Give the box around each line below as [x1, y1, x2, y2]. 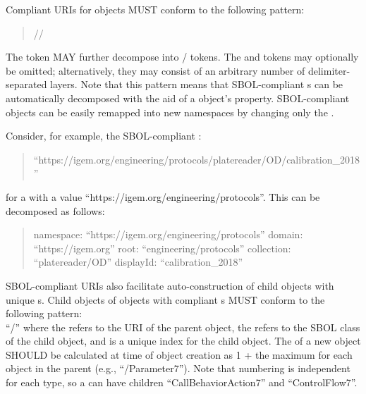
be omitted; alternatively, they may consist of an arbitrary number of [6, 63, 305, 78]
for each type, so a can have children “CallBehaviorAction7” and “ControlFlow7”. [6, 375, 358, 390]
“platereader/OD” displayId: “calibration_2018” [33, 254, 243, 269]
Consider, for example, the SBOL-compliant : [6, 128, 202, 143]
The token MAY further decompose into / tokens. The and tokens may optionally [6, 49, 359, 64]
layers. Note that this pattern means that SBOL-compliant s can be [50, 77, 343, 92]
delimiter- [307, 63, 350, 78]
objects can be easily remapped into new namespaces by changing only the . [6, 104, 334, 119]
